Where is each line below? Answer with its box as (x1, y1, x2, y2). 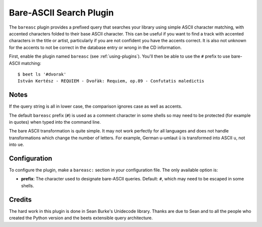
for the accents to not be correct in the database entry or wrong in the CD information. (9, 44, 182, 50)
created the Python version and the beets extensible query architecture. (9, 215, 153, 221)
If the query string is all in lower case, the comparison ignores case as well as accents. (9, 103, 182, 109)
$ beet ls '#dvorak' (17, 71, 66, 77)
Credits (9, 195, 32, 204)
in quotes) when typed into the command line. (9, 119, 101, 125)
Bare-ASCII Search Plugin (9, 7, 114, 18)
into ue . (9, 142, 24, 147)
